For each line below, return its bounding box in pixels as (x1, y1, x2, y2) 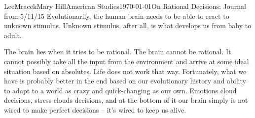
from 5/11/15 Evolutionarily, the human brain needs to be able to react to (4, 10, 229, 21)
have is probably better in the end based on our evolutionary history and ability (4, 76, 246, 86)
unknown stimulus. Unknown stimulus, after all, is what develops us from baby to (4, 20, 252, 31)
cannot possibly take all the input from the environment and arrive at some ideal (4, 56, 249, 66)
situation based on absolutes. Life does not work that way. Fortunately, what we (4, 66, 247, 76)
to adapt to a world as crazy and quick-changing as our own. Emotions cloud (4, 85, 237, 95)
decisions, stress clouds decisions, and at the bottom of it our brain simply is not (4, 95, 248, 105)
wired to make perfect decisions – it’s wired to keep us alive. (4, 104, 186, 115)
